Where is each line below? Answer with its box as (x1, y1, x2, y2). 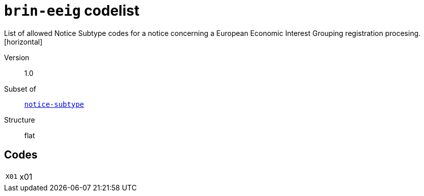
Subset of (4, 84, 36, 93)
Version (4, 53, 29, 62)
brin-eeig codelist (4, 2, 140, 19)
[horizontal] (4, 37, 43, 46)
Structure (4, 115, 35, 124)
